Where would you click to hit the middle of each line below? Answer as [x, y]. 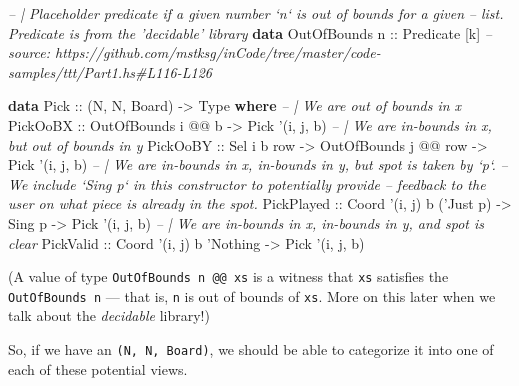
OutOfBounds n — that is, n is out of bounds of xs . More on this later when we [252, 295]
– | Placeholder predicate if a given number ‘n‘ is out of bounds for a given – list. [256, 13]
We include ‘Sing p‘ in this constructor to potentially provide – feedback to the [247, 183]
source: [29, 52]
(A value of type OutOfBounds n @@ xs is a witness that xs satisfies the [228, 276]
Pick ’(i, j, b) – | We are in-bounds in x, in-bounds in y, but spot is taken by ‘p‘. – [258, 164]
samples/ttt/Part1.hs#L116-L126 [110, 71]
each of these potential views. [98, 368]
